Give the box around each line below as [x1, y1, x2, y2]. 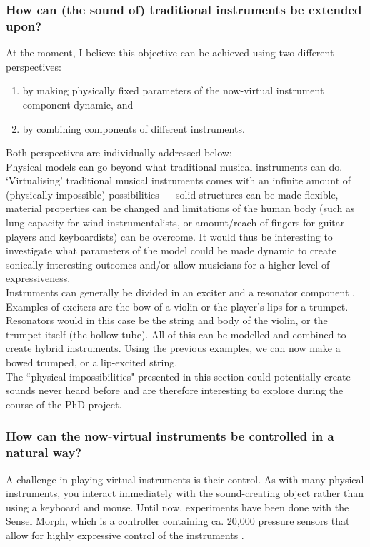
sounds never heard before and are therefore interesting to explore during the [6, 383, 344, 398]
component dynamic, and [22, 96, 134, 111]
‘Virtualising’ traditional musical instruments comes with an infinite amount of [6, 173, 351, 188]
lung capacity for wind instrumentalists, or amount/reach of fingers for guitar [6, 215, 345, 230]
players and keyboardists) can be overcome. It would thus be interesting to [6, 229, 333, 244]
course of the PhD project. [6, 396, 122, 411]
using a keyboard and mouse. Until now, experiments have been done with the [6, 499, 349, 514]
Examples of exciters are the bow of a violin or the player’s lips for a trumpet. [6, 298, 349, 313]
